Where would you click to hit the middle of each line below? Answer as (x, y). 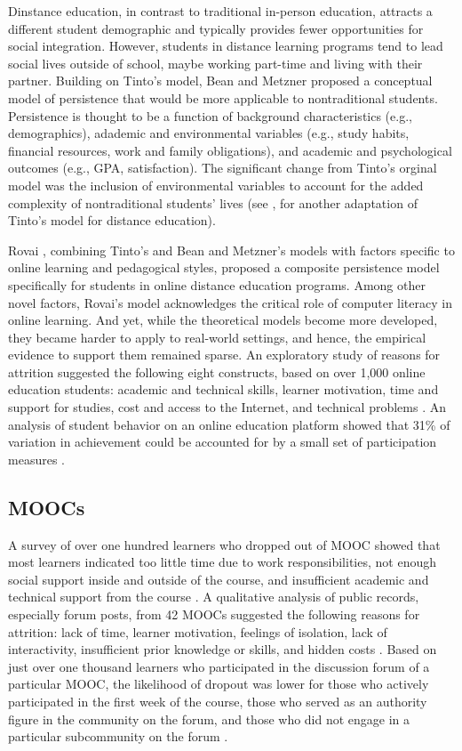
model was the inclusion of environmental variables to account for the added (216, 185)
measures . (36, 459)
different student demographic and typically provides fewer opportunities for (216, 28)
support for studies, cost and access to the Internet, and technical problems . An (227, 407)
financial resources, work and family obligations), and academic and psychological (230, 150)
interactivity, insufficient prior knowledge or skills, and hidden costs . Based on (223, 649)
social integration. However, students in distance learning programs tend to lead (226, 46)
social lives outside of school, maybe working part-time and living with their (215, 63)
